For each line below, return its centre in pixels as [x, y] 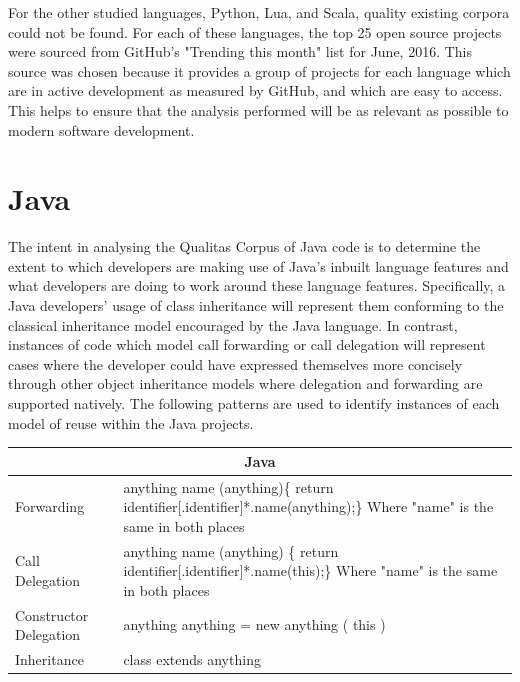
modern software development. [101, 129]
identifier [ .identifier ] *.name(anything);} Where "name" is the [308, 506]
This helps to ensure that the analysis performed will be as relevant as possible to [258, 109]
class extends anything [192, 659]
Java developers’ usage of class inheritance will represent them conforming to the [256, 305]
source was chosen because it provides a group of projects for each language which [259, 70]
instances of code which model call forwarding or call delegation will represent [247, 344]
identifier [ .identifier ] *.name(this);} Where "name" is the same [310, 570]
